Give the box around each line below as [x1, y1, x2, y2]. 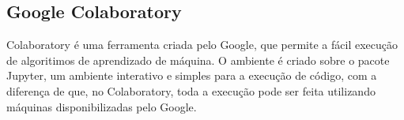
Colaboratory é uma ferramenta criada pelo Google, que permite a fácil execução [6, 36, 398, 53]
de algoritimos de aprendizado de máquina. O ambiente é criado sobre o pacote [6, 51, 390, 68]
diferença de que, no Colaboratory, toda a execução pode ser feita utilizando [6, 82, 376, 99]
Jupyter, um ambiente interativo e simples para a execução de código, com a [6, 67, 377, 84]
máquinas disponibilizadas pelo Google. [6, 98, 197, 114]
